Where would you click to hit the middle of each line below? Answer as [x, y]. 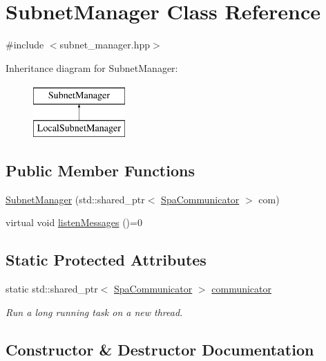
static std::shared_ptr [52, 289]
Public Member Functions [100, 170]
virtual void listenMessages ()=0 [74, 222]
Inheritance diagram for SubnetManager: [92, 67]
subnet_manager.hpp [105, 45]
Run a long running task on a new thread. [94, 312]
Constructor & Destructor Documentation [160, 349]
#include [25, 45]
